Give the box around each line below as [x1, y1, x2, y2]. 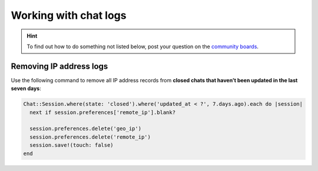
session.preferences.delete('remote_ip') [29, 133, 151, 140]
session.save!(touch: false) [29, 142, 114, 149]
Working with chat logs [11, 9, 127, 22]
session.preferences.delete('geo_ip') [29, 125, 141, 132]
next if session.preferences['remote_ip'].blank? [29, 109, 176, 116]
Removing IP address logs [11, 61, 108, 71]
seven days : [11, 85, 41, 92]
